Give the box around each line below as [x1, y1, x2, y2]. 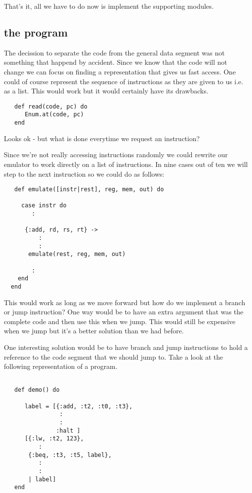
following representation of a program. [4, 361, 118, 371]
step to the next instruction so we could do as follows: [4, 168, 165, 179]
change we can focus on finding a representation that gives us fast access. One [4, 66, 236, 76]
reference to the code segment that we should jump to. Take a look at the [4, 351, 223, 362]
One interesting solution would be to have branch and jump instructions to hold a [4, 342, 248, 352]
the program [4, 24, 68, 39]
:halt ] [56, 427, 81, 434]
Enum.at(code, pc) [24, 111, 84, 118]
